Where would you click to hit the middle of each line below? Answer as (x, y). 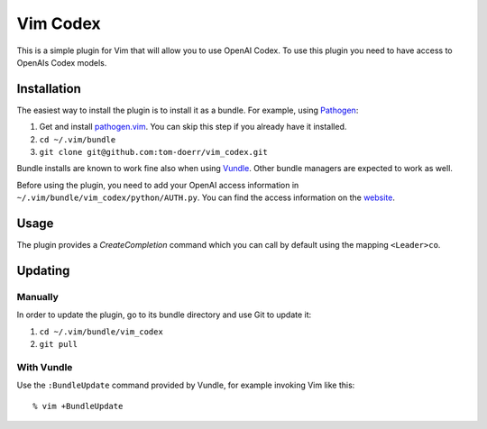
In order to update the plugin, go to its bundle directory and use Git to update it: (164, 315)
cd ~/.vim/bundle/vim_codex (101, 332)
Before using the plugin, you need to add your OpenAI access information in (158, 185)
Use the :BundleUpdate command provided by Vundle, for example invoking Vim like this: (186, 385)
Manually (37, 297)
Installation (49, 89)
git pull (59, 344)
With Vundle (45, 367)
